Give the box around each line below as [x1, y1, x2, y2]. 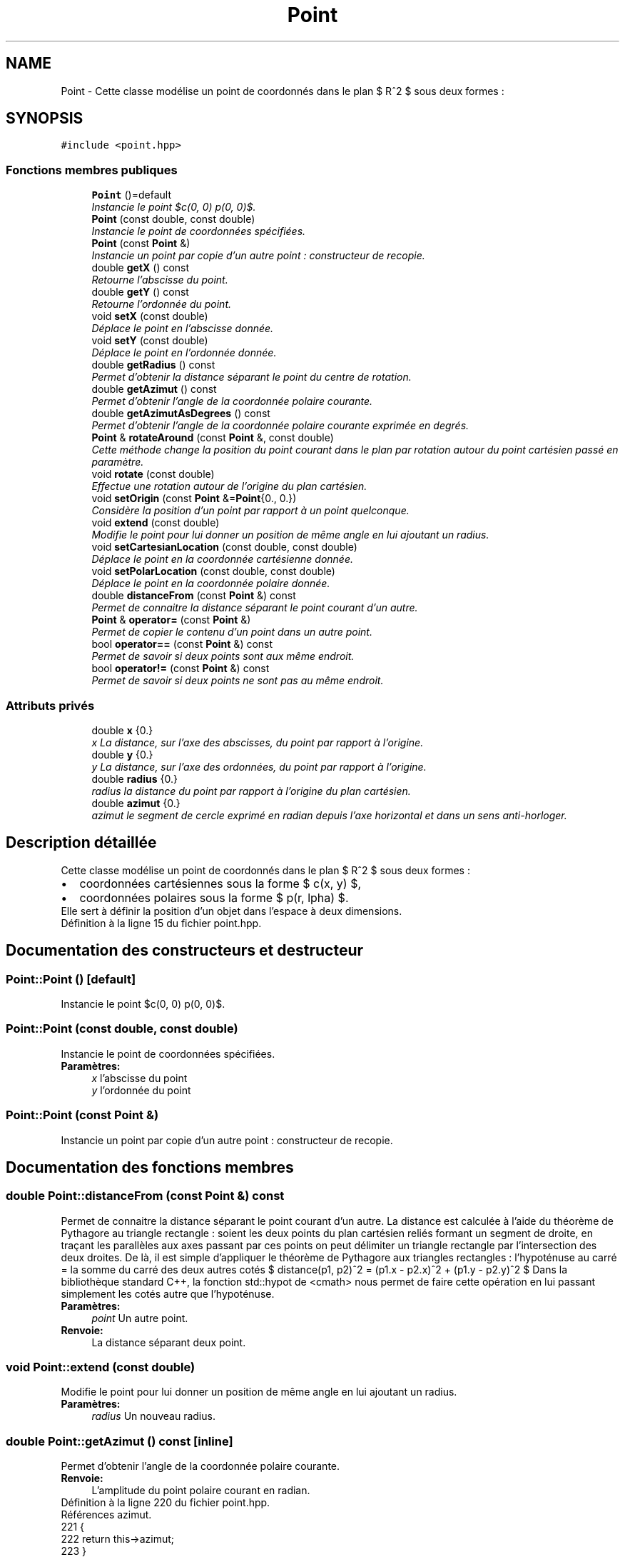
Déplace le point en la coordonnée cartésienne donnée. [91, 553, 354, 566]
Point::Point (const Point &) [6, 1108, 159, 1123]
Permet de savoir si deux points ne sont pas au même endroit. [91, 674, 384, 687]
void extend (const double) [91, 516, 220, 529]
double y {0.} [91, 748, 153, 761]
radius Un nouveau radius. [91, 1410, 215, 1423]
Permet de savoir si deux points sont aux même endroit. [91, 650, 355, 663]
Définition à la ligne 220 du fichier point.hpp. [61, 1496, 270, 1509]
